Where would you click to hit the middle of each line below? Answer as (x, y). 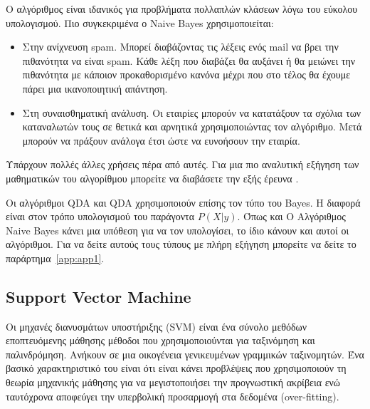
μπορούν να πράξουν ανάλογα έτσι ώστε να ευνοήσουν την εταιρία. (161, 140)
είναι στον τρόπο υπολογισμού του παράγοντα (100, 216)
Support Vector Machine (99, 296)
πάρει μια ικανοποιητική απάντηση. (95, 88)
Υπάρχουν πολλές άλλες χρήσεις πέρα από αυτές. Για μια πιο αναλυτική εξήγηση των (183, 164)
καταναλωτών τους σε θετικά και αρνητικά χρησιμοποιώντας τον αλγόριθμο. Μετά (192, 126)
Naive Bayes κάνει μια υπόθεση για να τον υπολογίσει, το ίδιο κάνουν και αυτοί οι (178, 230)
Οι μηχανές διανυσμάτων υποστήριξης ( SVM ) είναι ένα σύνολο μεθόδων (157, 326)
